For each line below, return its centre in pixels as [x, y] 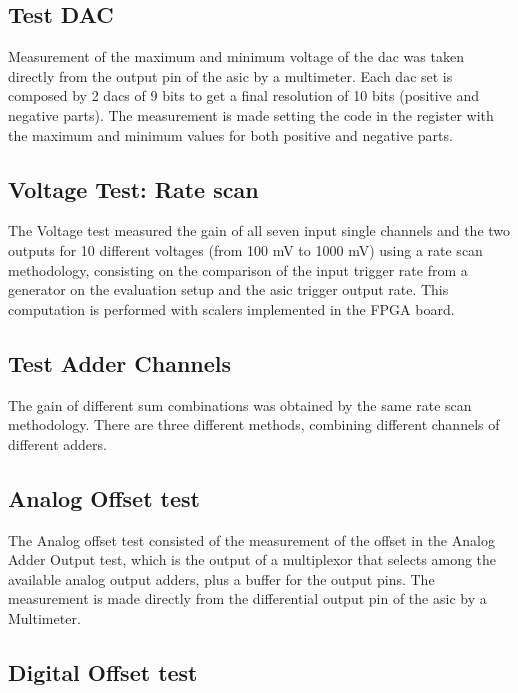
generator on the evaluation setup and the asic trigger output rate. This [228, 289]
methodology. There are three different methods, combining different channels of [254, 424]
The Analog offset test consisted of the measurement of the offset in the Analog [251, 539]
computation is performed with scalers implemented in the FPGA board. [231, 308]
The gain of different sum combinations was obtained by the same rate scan [240, 404]
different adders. [57, 443]
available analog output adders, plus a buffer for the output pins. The [221, 578]
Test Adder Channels [120, 362]
